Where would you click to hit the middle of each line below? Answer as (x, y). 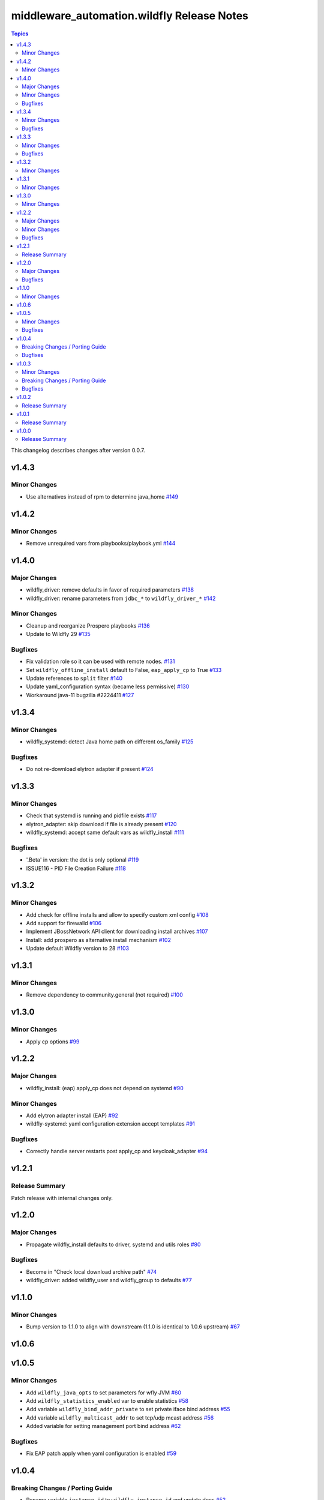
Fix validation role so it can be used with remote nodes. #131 (100, 661)
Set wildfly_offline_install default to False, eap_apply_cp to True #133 (124, 670)
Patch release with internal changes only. (62, 1198)
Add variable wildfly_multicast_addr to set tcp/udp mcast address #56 (120, 1417)
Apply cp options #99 (53, 1042)
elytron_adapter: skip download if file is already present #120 (101, 824)
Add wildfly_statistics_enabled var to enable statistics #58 (107, 1400)
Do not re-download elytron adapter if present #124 (90, 769)
